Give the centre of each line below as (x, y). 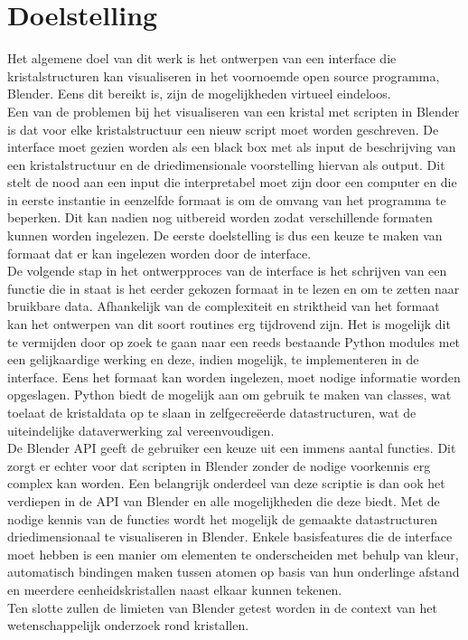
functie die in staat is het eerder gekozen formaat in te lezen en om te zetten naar (234, 288)
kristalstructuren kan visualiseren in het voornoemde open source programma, (224, 75)
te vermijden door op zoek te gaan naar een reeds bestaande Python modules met (234, 341)
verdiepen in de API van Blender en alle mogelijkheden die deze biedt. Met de (224, 500)
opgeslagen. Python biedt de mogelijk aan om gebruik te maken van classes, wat (229, 395)
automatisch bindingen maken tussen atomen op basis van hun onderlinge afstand (234, 572)
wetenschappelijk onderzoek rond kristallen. (128, 625)
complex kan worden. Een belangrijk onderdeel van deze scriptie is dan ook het (226, 483)
